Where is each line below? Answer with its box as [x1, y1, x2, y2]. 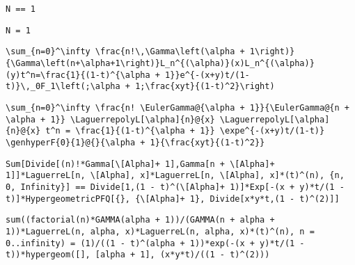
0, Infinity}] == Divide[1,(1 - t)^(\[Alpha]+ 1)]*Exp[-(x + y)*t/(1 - [6, 182, 345, 192]
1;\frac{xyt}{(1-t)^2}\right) [135, 81, 275, 92]
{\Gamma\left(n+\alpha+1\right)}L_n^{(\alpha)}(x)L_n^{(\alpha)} [6, 58, 315, 68]
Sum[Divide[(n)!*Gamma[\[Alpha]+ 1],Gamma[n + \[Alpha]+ [6, 159, 275, 169]
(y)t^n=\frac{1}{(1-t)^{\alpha [6, 70, 150, 80]
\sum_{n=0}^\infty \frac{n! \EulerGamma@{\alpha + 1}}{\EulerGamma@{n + [6, 102, 349, 113]
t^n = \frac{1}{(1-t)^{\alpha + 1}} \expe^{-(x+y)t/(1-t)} [45, 126, 325, 136]
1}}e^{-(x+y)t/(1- [165, 70, 250, 80]
